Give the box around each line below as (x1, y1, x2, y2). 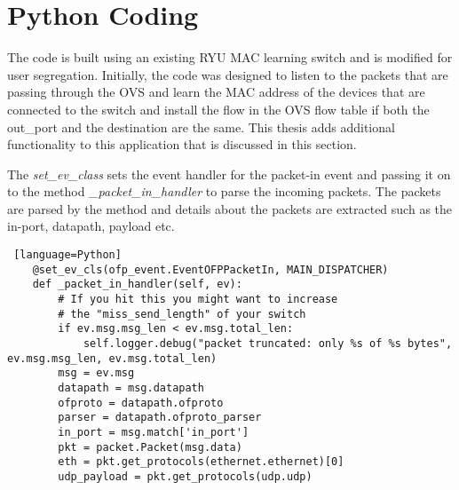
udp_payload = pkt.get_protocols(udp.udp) (58, 470, 313, 483)
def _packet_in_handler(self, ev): (32, 278, 242, 291)
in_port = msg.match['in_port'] (58, 425, 249, 439)
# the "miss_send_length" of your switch (58, 307, 306, 320)
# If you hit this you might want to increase (58, 293, 338, 306)
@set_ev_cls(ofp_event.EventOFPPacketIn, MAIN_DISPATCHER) (32, 263, 389, 276)
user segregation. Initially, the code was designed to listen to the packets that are (7, 65, 448, 83)
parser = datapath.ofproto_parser (58, 411, 262, 424)
